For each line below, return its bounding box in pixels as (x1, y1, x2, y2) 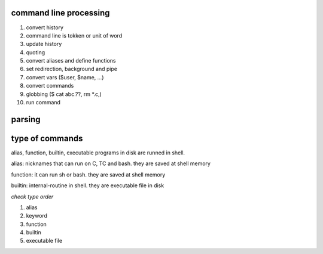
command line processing (11, 8, 110, 18)
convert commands (26, 82, 74, 89)
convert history (26, 24, 64, 31)
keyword (26, 212, 48, 219)
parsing (11, 114, 41, 125)
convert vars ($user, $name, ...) (26, 73, 104, 80)
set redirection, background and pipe (26, 66, 118, 73)
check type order (11, 193, 54, 200)
